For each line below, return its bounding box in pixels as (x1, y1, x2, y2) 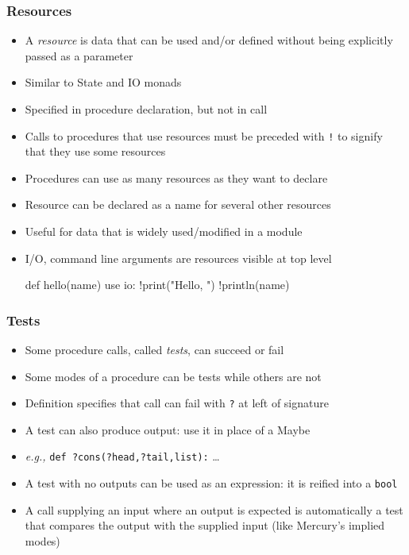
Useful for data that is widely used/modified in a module (25, 223, 303, 240)
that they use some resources (25, 143, 166, 160)
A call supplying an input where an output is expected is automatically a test (25, 501, 403, 518)
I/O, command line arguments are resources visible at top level (25, 249, 332, 266)
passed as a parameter (25, 47, 133, 64)
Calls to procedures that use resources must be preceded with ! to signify (25, 127, 383, 144)
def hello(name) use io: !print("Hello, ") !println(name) (25, 276, 290, 293)
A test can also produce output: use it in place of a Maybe (25, 421, 311, 437)
